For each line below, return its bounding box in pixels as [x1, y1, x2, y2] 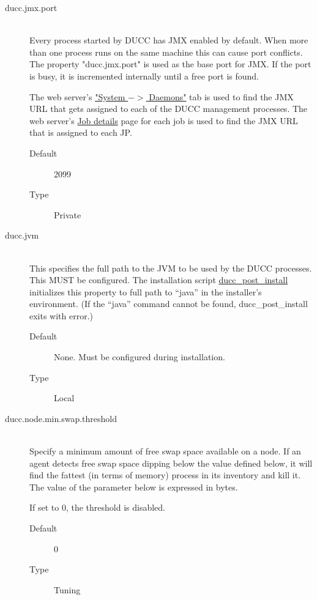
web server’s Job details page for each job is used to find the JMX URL [29, 114, 298, 127]
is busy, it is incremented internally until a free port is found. [29, 69, 259, 82]
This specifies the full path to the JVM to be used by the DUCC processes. [29, 261, 312, 274]
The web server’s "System [29, 90, 125, 103]
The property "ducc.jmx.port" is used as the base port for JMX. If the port [29, 57, 311, 70]
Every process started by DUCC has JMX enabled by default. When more [29, 34, 308, 46]
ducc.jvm [5, 229, 39, 242]
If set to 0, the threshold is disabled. [29, 501, 166, 514]
